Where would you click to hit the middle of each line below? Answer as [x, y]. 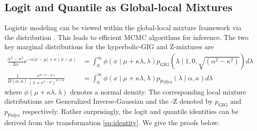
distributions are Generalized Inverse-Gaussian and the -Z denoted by [109, 101]
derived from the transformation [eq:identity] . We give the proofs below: [112, 122]
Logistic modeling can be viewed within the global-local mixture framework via [123, 28]
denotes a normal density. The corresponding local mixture [158, 91]
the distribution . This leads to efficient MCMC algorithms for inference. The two [127, 37]
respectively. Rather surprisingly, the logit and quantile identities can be [130, 111]
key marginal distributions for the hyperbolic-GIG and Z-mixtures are [109, 47]
